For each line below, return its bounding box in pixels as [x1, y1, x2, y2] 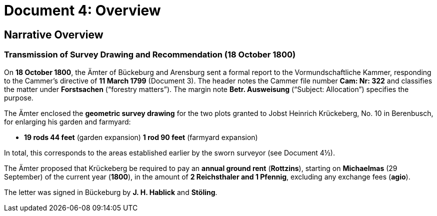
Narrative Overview [4, 28, 103, 41]
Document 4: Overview [4, 2, 161, 19]
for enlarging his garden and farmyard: [4, 117, 131, 126]
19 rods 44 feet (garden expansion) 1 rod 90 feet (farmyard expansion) [24, 132, 258, 141]
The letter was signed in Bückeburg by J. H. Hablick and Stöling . [4, 187, 217, 196]
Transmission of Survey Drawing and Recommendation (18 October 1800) [4, 49, 296, 60]
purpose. [4, 93, 33, 102]
